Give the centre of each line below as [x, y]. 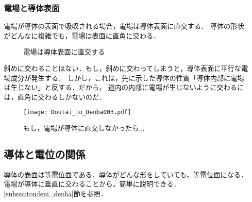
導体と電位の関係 [45, 154]
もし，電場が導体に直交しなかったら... [84, 128]
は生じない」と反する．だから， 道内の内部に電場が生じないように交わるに [124, 87]
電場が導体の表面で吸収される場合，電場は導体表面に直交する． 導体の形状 [124, 26]
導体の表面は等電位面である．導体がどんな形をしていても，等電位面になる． [126, 174]
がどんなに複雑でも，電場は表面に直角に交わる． [82, 35]
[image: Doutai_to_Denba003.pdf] [77, 112]
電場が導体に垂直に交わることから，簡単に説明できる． [92, 184]
